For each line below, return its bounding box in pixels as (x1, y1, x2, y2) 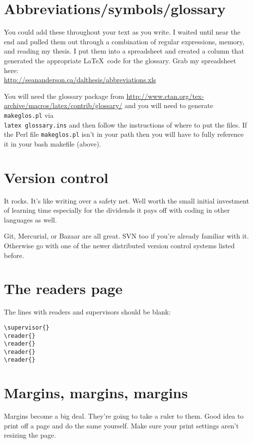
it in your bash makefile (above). (4, 138, 101, 148)
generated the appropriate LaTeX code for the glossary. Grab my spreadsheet (4, 55, 236, 65)
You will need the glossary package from (4, 91, 124, 101)
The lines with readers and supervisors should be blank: (4, 307, 171, 317)
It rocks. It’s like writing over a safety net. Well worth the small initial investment (4, 195, 249, 205)
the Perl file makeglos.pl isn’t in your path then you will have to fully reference (4, 129, 244, 139)
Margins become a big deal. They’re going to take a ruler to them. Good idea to (4, 411, 244, 421)
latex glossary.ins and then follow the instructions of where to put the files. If (4, 119, 247, 129)
